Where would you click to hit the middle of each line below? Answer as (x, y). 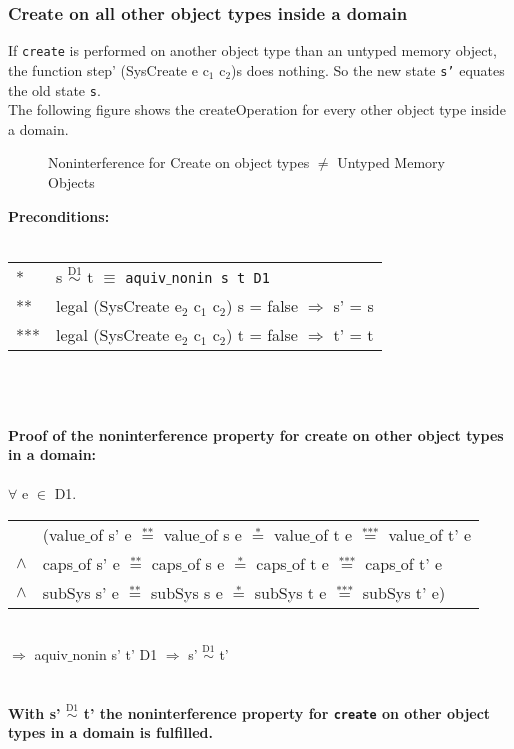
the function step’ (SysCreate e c (108, 69)
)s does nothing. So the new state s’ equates (368, 69)
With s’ (34, 712)
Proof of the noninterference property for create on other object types (256, 434)
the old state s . (54, 89)
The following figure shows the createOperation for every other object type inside (257, 109)
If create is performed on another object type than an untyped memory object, (252, 50)
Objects (71, 181)
